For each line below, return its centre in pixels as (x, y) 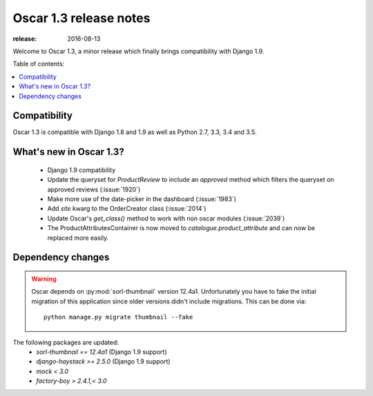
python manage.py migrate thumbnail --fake (118, 317)
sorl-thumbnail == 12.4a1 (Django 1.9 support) (102, 352)
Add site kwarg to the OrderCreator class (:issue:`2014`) (127, 209)
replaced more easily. (78, 238)
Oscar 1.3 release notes (82, 18)
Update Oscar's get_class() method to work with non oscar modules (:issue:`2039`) (166, 218)
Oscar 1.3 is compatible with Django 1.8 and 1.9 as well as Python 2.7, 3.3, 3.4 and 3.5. (135, 132)
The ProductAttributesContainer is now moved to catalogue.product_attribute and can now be (181, 228)
